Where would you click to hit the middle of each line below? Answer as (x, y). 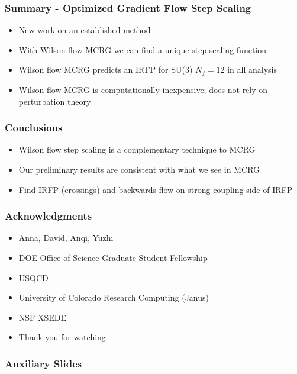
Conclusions (34, 128)
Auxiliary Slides (43, 363)
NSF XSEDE (42, 317)
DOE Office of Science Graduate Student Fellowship (113, 257)
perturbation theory (55, 101)
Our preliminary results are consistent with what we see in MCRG (139, 169)
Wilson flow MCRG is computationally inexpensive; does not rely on (143, 89)
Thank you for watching (62, 337)
